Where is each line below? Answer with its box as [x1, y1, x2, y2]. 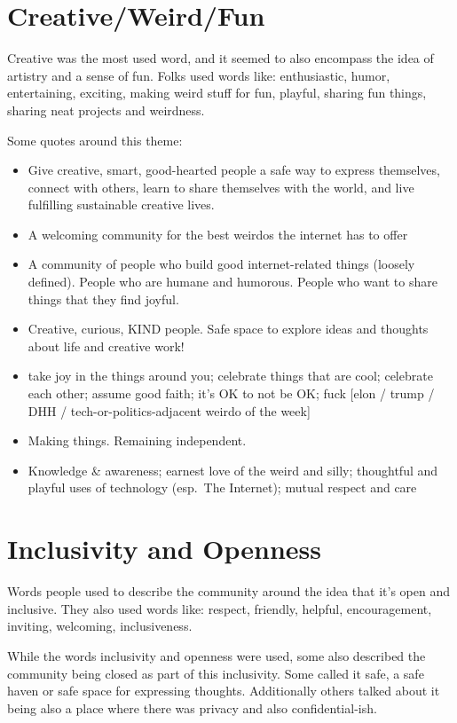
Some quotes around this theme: [7, 130, 183, 149]
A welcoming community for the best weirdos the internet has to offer [28, 224, 408, 243]
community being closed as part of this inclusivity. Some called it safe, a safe [7, 664, 424, 682]
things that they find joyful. [28, 289, 179, 308]
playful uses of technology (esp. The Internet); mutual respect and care [28, 478, 417, 497]
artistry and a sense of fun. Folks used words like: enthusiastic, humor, [7, 66, 390, 84]
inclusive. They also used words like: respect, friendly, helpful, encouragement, [7, 599, 432, 617]
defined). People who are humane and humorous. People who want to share [28, 272, 437, 291]
